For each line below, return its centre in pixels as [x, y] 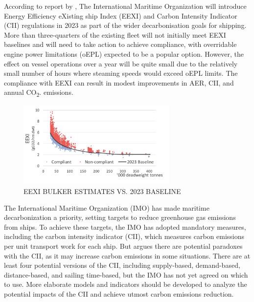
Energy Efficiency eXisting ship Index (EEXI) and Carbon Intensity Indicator [121, 15]
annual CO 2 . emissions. [39, 93]
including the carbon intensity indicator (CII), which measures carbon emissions [124, 236]
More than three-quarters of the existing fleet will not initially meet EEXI [115, 34]
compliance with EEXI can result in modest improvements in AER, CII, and [119, 82]
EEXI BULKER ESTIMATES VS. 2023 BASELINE [102, 191]
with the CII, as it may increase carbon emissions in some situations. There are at [127, 255]
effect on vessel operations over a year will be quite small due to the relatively [121, 63]
